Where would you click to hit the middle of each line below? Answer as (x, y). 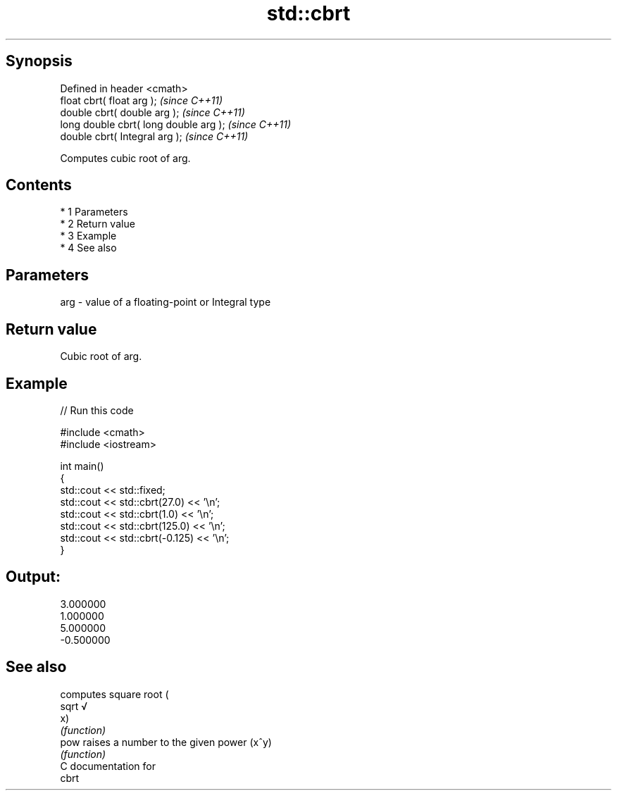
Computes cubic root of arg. (125, 158)
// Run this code (97, 410)
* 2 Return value (98, 224)
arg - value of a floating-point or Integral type (166, 302)
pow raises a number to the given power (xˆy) (166, 742)
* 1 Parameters (94, 212)
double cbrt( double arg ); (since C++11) (152, 112)
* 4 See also (88, 248)
